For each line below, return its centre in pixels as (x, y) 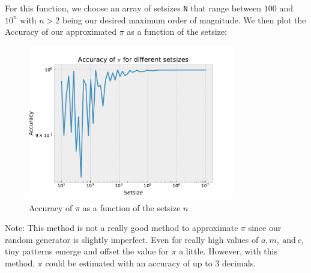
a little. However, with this (228, 251)
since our (265, 228)
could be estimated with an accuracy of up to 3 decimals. (151, 262)
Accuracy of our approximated (61, 31)
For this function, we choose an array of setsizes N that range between (133, 8)
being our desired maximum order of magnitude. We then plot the (184, 19)
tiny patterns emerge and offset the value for (87, 251)
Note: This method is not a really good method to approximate (122, 228)
